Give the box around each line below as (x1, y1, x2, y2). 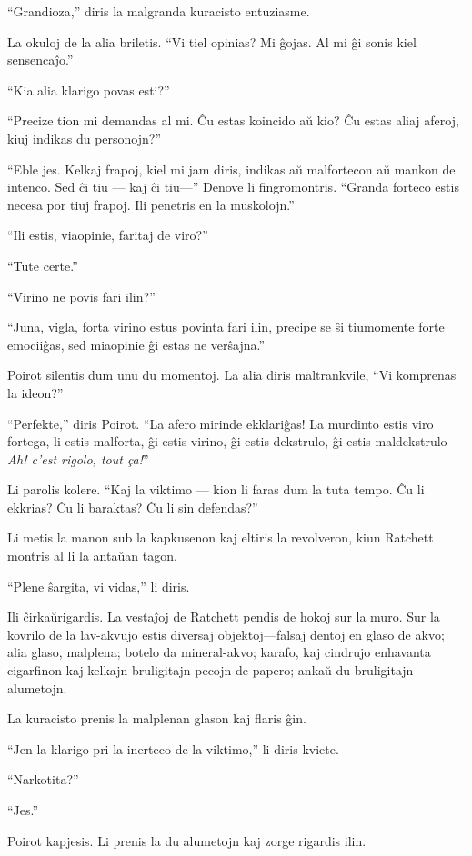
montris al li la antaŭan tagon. (7, 546, 177, 565)
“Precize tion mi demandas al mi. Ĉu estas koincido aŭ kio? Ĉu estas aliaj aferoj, (7, 111, 459, 130)
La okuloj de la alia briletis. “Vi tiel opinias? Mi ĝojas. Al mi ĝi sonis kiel (7, 32, 417, 51)
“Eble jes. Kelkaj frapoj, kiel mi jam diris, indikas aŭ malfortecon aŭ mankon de (7, 159, 456, 178)
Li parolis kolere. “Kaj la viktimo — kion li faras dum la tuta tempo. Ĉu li (7, 480, 425, 499)
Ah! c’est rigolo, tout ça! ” (7, 449, 149, 468)
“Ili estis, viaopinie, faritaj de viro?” (7, 225, 208, 244)
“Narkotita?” (7, 770, 79, 789)
